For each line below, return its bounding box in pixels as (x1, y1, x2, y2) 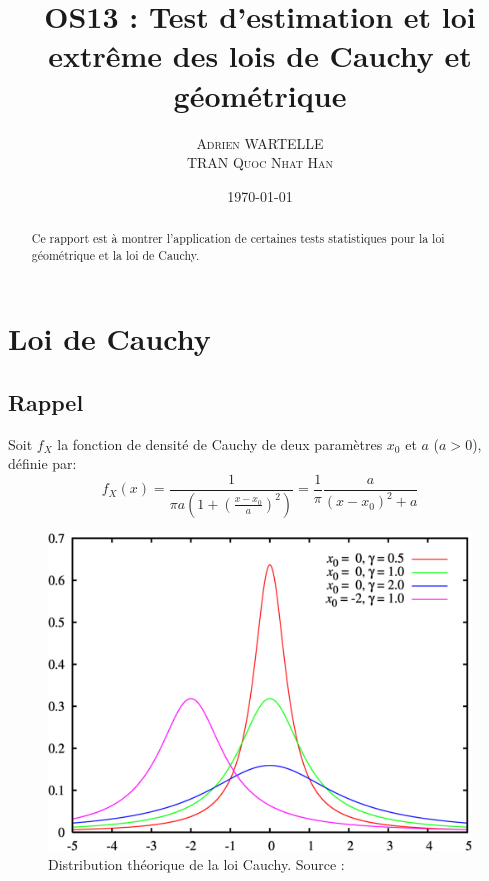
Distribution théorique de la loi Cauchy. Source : (48, 854, 345, 875)
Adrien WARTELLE (196, 132, 324, 153)
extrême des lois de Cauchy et (48, 35, 472, 76)
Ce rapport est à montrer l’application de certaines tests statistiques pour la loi (31, 230, 445, 247)
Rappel (8, 386, 84, 417)
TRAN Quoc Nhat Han (186, 152, 334, 173)
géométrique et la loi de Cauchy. (31, 246, 200, 263)
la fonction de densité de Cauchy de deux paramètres (57, 433, 383, 454)
